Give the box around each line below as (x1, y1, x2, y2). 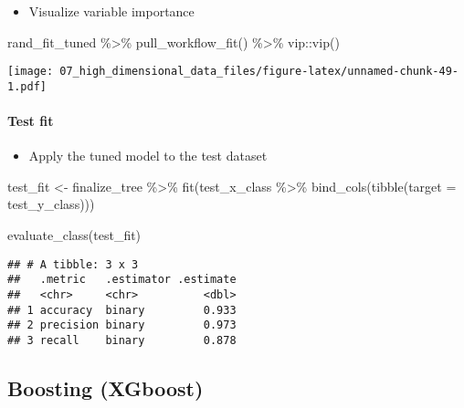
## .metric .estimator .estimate (7, 273, 237, 287)
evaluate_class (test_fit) (7, 225, 142, 245)
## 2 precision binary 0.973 (7, 319, 237, 332)
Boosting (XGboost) (7, 374, 204, 402)
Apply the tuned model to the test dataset (28, 146, 268, 165)
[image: (7, 65, 54, 78)
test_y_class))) (7, 194, 95, 214)
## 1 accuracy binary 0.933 (7, 303, 237, 317)
